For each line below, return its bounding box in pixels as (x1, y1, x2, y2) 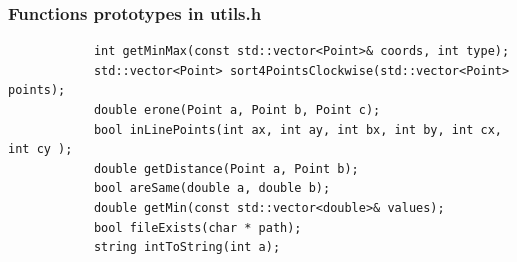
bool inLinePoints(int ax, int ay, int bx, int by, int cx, (93, 122, 502, 137)
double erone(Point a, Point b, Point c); (93, 103, 381, 117)
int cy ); (8, 142, 73, 157)
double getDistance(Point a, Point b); (93, 161, 359, 176)
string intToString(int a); (93, 240, 281, 255)
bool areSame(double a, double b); (93, 181, 331, 196)
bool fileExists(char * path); (93, 220, 302, 235)
